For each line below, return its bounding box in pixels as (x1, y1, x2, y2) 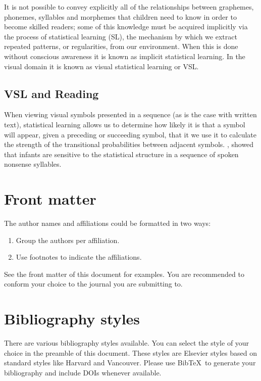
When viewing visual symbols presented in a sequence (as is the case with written (4, 109, 257, 120)
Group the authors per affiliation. (16, 234, 120, 245)
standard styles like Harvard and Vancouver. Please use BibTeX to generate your (4, 357, 256, 368)
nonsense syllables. (4, 159, 62, 169)
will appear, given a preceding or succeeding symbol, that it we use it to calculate (4, 129, 257, 139)
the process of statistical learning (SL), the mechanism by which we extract (4, 31, 237, 41)
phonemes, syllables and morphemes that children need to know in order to (4, 11, 237, 22)
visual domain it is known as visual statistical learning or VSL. (4, 61, 199, 71)
